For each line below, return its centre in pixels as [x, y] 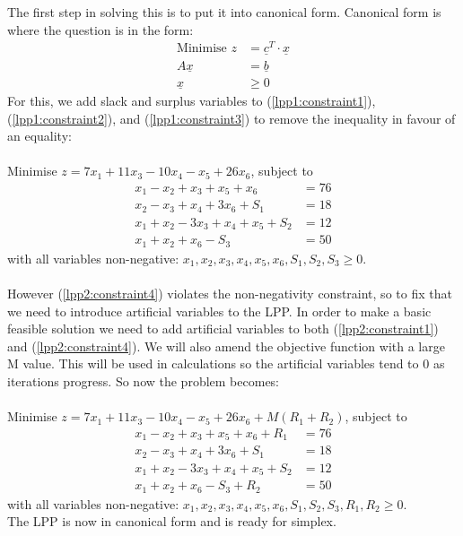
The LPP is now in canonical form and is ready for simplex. [172, 521]
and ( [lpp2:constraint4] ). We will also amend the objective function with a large [226, 346]
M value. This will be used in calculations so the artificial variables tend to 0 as [226, 363]
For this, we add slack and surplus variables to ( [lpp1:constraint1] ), [192, 101]
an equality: [39, 136]
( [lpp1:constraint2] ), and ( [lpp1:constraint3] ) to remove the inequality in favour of [231, 118]
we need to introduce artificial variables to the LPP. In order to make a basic [219, 311]
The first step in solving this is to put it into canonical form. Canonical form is [224, 12]
